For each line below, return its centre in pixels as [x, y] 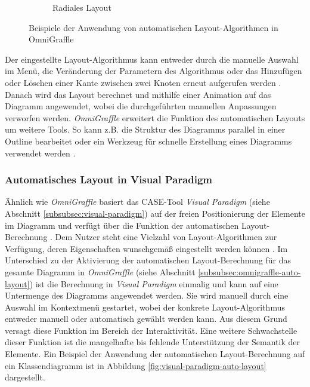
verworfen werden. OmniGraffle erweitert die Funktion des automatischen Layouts [155, 117]
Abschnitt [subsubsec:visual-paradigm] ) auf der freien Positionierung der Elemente [155, 213]
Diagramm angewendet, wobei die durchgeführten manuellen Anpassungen [141, 106]
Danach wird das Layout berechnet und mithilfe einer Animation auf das [138, 94]
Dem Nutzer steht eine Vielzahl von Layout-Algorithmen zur [166, 237]
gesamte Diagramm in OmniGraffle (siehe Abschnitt [100, 271]
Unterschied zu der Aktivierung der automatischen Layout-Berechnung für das [148, 260]
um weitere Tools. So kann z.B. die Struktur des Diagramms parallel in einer [145, 129]
